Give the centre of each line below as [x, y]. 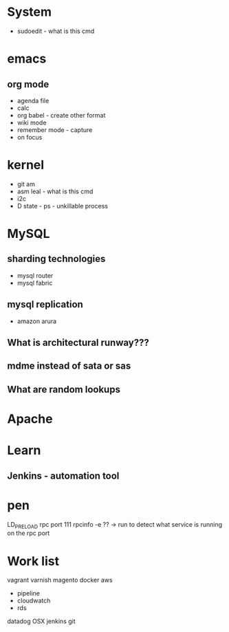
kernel [26, 165]
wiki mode [32, 122]
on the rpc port [29, 533]
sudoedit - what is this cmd [56, 31]
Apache [30, 419]
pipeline [28, 593]
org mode [28, 84]
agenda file [33, 100]
